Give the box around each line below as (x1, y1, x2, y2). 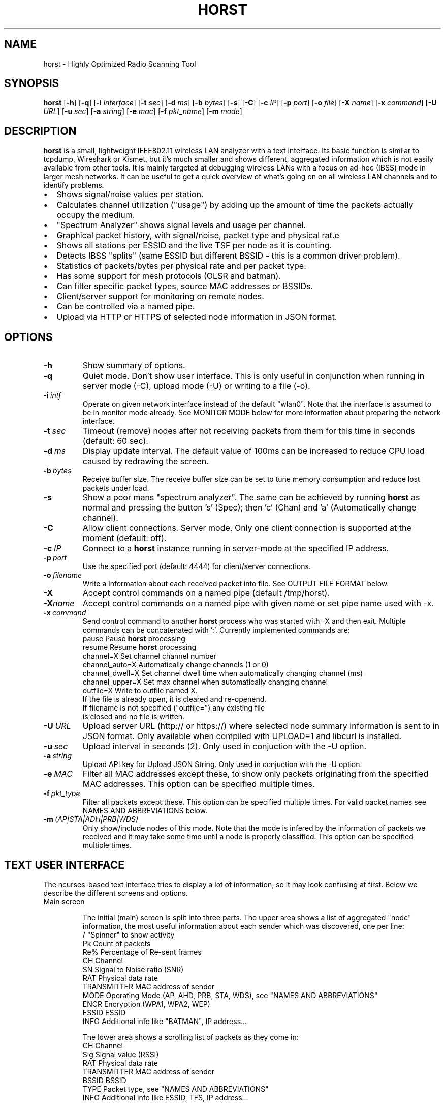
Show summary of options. (82, 360, 185, 371)
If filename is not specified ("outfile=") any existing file (82, 703, 265, 713)
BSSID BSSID (82, 1075, 126, 1085)
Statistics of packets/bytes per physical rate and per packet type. (56, 261, 306, 271)
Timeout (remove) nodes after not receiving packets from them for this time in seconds (82, 426, 415, 436)
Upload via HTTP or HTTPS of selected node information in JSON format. (56, 311, 337, 322)
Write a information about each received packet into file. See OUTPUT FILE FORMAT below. (82, 579, 389, 588)
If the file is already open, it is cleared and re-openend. (82, 695, 267, 704)
